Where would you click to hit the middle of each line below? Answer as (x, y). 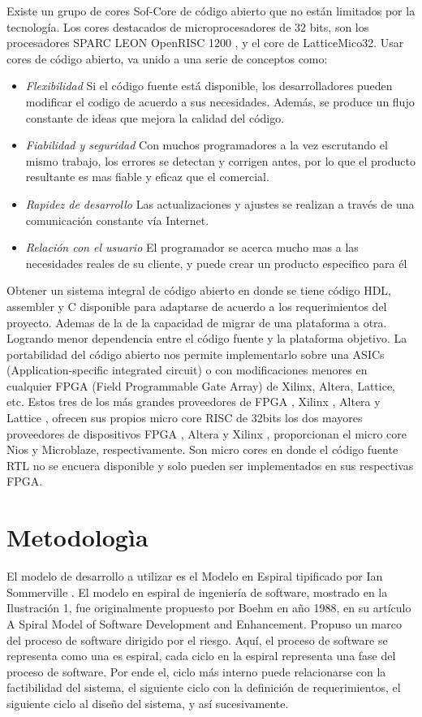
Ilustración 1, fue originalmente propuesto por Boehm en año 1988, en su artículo (209, 608)
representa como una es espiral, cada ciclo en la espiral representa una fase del (201, 656)
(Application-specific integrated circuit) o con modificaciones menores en (187, 370)
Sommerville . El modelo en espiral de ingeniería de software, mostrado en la (197, 592)
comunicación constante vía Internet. (117, 220)
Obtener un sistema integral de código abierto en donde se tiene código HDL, (199, 290)
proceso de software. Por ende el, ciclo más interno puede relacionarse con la (196, 671)
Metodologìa (78, 537)
